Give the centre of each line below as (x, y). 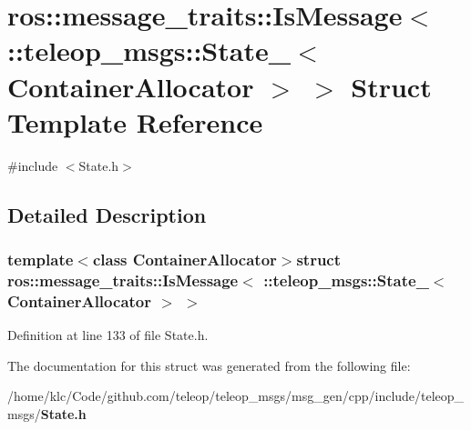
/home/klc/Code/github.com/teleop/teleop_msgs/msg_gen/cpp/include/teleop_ (236, 396)
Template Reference (135, 121)
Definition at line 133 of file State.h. (108, 335)
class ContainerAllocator (184, 259)
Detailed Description (107, 214)
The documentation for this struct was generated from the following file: (209, 365)
